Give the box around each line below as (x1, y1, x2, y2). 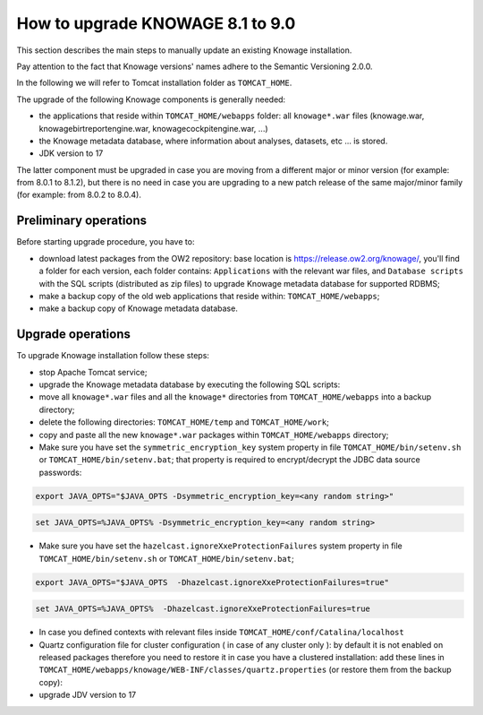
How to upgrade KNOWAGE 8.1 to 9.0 (16, 13, 296, 33)
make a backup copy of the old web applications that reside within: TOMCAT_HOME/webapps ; (38, 290, 380, 301)
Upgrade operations (16, 327, 131, 342)
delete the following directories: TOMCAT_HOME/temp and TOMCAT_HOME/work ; (38, 417, 330, 427)
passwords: (38, 467, 82, 478)
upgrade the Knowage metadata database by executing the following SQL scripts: (38, 379, 341, 390)
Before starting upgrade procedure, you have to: (16, 237, 195, 247)
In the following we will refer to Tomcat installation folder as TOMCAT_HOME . (16, 77, 292, 89)
